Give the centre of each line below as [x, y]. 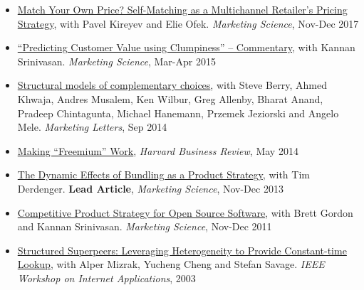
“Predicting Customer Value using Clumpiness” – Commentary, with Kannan [186, 47]
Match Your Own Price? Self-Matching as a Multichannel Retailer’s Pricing [182, 9]
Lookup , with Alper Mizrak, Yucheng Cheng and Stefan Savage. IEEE [171, 264]
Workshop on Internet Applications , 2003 [106, 278]
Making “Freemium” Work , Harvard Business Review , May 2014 [158, 150]
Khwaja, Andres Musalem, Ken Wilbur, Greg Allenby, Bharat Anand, [170, 98]
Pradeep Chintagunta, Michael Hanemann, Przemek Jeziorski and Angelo [178, 113]
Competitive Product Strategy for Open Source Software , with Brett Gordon [185, 212]
